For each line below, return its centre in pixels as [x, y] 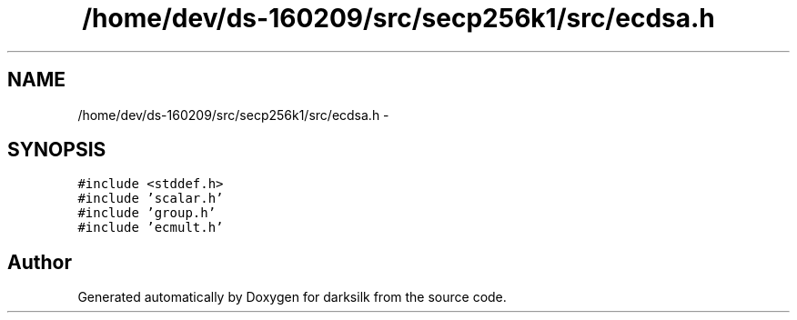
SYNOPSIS [57, 150]
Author [40, 262]
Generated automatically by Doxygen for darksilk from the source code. [292, 297]
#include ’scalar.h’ [151, 199]
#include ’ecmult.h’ [151, 228]
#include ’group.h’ [147, 213]
